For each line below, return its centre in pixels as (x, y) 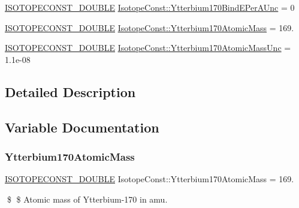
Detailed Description (70, 91)
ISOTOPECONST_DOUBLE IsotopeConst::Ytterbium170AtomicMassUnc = (148, 48)
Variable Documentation (82, 127)
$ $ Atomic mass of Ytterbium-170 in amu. (87, 199)
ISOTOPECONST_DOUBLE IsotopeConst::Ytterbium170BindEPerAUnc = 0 (150, 7)
